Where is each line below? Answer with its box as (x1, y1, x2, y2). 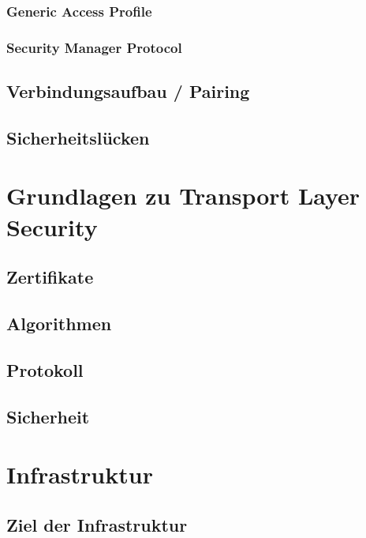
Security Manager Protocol (6, 37, 182, 57)
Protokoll (6, 357, 84, 382)
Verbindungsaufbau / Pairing (6, 79, 250, 103)
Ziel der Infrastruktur (6, 512, 188, 536)
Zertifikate (6, 265, 94, 289)
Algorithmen (6, 310, 112, 335)
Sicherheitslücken (6, 125, 150, 149)
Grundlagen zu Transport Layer (6, 179, 360, 212)
